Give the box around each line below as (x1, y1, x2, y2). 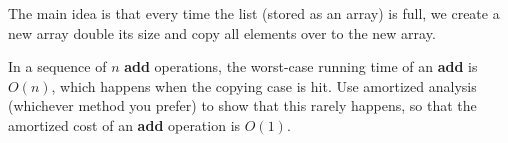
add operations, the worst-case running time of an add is (124, 56, 478, 77)
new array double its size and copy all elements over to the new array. (8, 22, 436, 43)
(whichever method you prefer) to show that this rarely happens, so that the (8, 95, 477, 116)
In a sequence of (8, 56, 107, 77)
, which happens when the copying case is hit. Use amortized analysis (51, 75, 477, 96)
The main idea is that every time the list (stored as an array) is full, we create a (8, 3, 500, 23)
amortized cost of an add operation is (8, 114, 241, 135)
